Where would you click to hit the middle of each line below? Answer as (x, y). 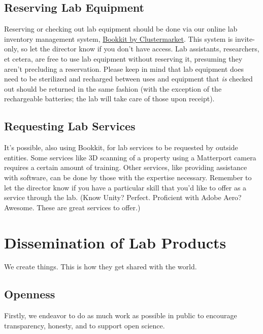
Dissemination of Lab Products (115, 242)
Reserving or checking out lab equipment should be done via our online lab (121, 29)
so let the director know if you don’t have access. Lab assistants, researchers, (140, 49)
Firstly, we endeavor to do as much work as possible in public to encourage (121, 315)
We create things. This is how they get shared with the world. (101, 267)
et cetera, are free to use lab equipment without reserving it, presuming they (123, 58)
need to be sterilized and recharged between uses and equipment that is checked (128, 79)
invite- (245, 38)
